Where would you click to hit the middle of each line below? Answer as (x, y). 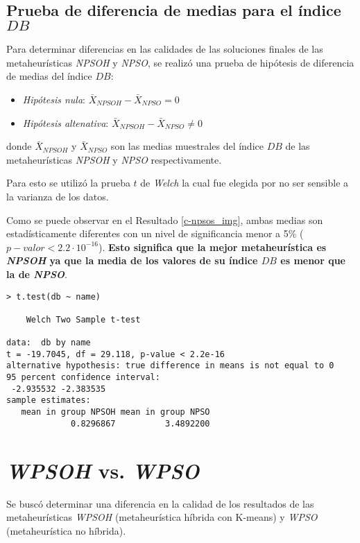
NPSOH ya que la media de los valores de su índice (132, 260)
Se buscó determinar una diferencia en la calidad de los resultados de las (160, 503)
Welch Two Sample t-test (83, 319)
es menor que (313, 260)
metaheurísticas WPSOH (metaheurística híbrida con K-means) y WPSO (162, 517)
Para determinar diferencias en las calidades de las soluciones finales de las (165, 49)
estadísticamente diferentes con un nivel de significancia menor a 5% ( (155, 233)
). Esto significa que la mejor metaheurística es (213, 247)
